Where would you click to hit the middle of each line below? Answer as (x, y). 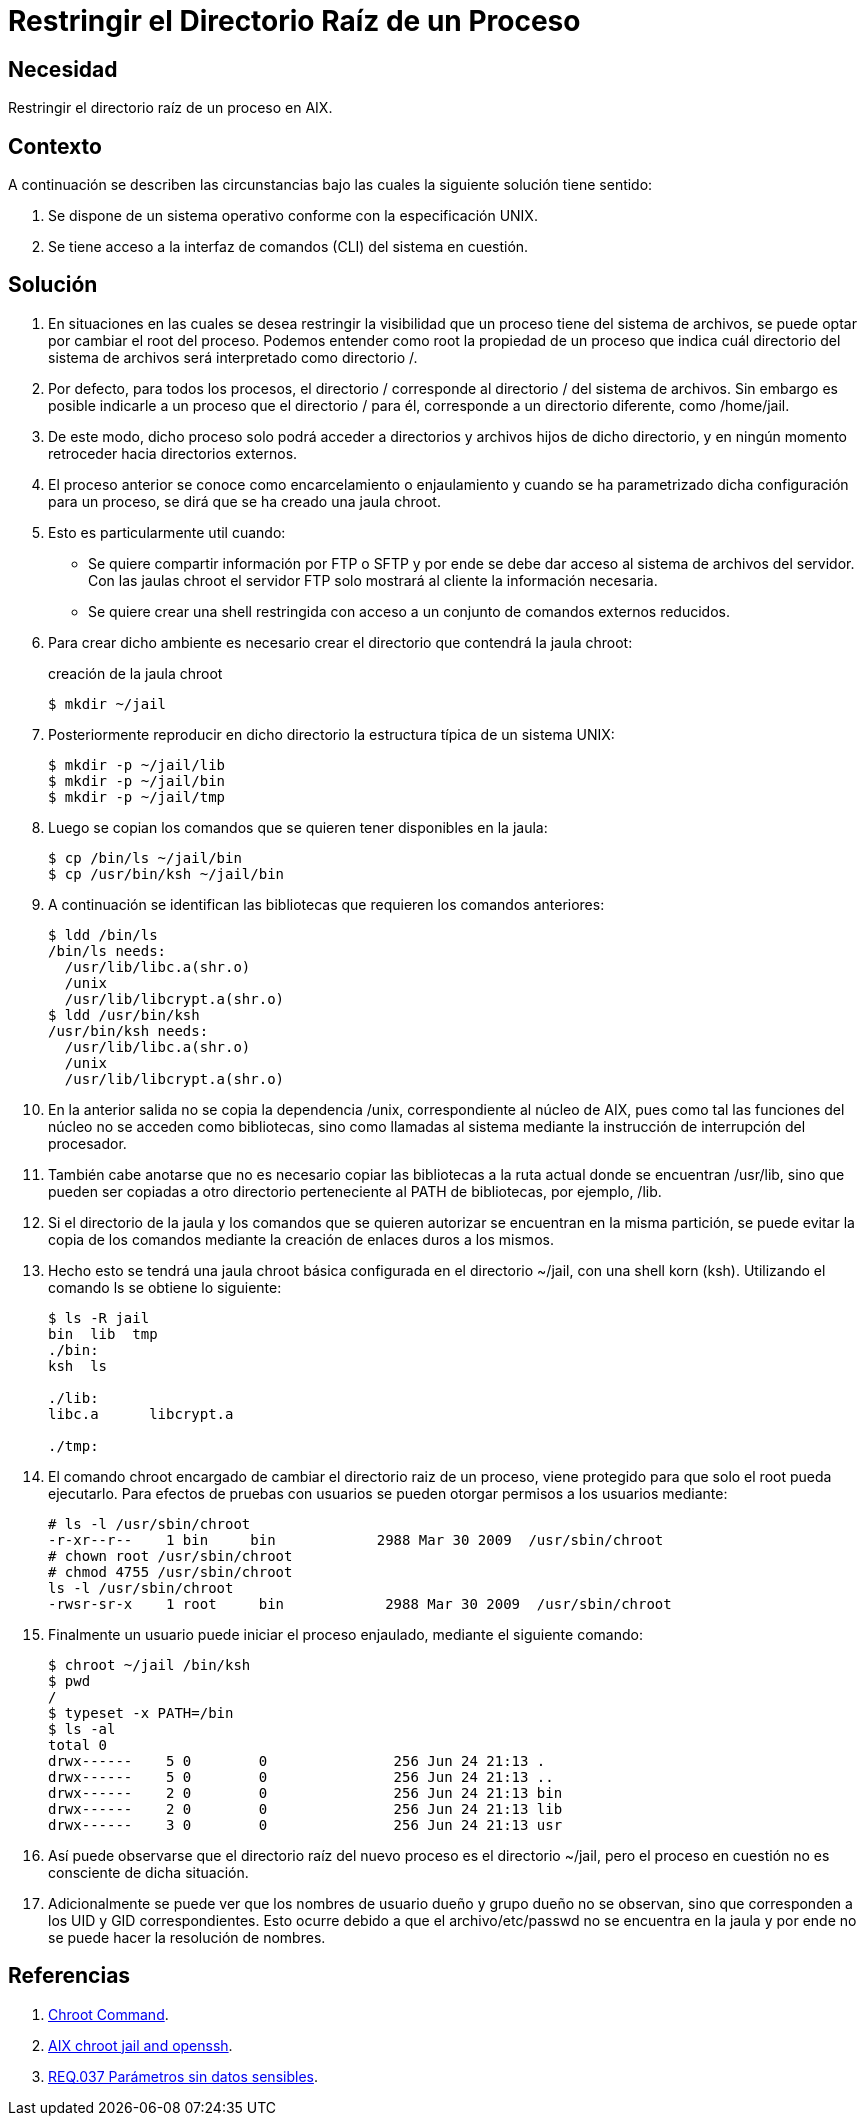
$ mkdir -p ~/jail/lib (137, 764)
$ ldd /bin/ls (103, 934)
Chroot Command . (108, 2014)
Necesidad (63, 69)
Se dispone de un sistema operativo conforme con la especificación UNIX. (293, 216)
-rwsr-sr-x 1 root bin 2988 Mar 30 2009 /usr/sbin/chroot (360, 1603)
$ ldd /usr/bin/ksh (124, 1014)
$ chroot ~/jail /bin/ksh (149, 1664)
